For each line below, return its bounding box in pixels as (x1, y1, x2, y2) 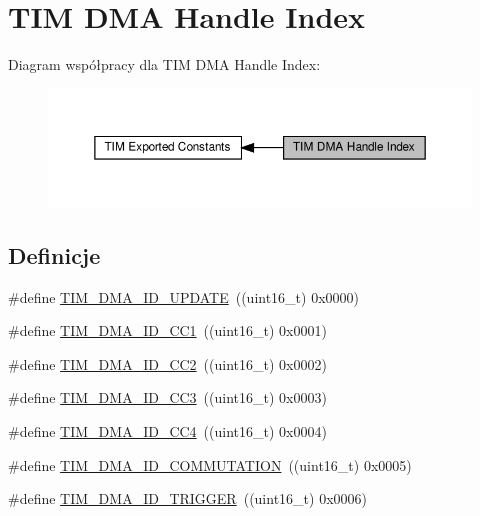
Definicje (8, 239, 101, 270)
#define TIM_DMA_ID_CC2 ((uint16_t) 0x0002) (8, 353, 327, 374)
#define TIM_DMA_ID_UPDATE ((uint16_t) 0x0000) (8, 286, 360, 307)
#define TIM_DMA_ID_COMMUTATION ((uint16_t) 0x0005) (8, 454, 412, 475)
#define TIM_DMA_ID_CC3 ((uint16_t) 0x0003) (8, 387, 327, 408)
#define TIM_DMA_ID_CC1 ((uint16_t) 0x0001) (8, 320, 327, 341)
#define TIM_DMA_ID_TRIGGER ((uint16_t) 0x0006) (8, 488, 367, 509)
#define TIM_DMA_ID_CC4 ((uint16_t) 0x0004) (8, 421, 327, 442)
